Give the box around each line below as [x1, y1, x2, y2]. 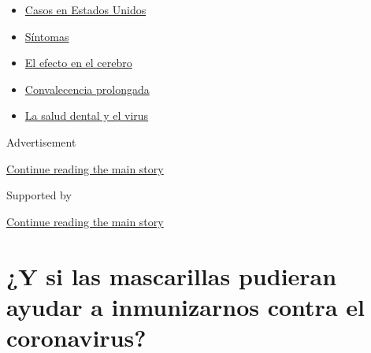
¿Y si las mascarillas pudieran [6, 259, 337, 292]
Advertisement [6, 133, 76, 150]
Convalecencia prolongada [24, 80, 150, 97]
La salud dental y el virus [24, 107, 149, 124]
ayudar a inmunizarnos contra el [6, 290, 365, 322]
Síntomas [24, 28, 69, 44]
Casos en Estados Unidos [24, 2, 147, 17]
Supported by [6, 187, 72, 203]
